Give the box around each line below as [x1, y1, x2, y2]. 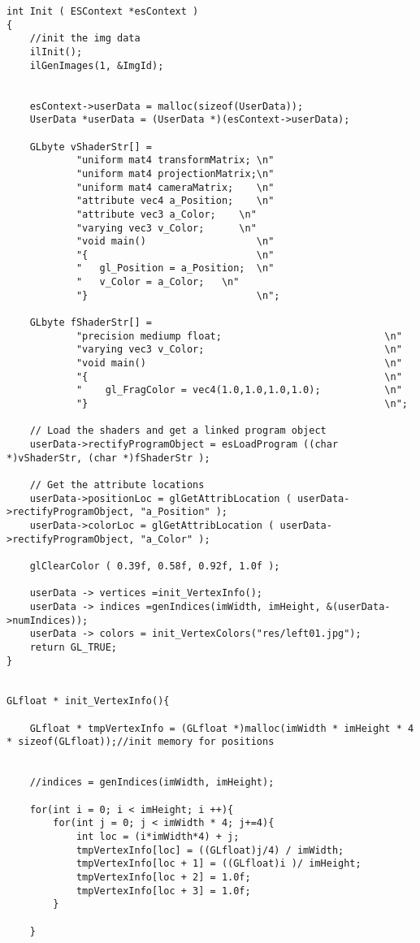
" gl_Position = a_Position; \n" [76, 262, 275, 275]
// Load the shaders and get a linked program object [29, 425, 327, 437]
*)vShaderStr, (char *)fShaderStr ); [6, 452, 210, 464]
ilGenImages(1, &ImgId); [29, 59, 164, 71]
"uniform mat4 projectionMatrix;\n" [76, 167, 275, 180]
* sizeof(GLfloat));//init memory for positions [6, 736, 275, 748]
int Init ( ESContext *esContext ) [6, 6, 199, 17]
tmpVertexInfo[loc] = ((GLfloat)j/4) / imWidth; [76, 844, 344, 856]
